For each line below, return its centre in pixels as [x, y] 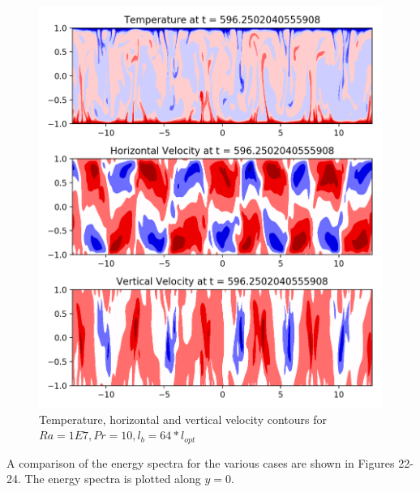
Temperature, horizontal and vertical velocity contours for [183, 419]
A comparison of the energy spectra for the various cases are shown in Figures [201, 462]
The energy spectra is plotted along [113, 479]
